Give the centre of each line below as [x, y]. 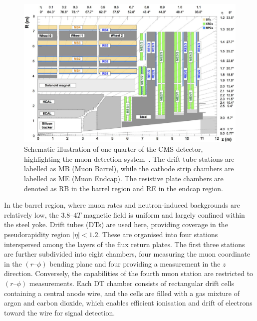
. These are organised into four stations [158, 234]
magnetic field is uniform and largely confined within [164, 214]
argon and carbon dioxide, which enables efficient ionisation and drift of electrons [128, 303]
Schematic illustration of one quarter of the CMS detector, [114, 149]
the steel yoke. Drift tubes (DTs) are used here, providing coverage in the [116, 224]
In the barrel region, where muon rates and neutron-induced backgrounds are [122, 205]
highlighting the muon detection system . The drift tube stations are [129, 159]
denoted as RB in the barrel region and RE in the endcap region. [124, 188]
